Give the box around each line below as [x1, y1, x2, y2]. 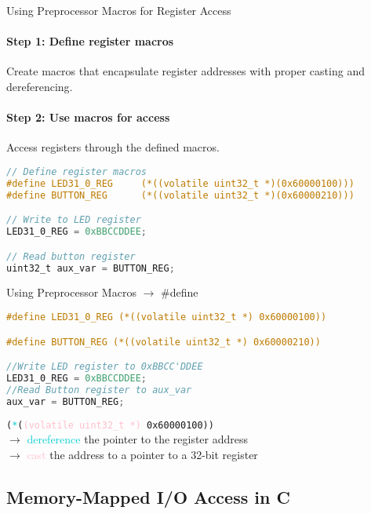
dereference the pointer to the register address [27, 431, 249, 447]
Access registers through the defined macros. [6, 139, 220, 155]
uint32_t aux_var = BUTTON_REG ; [6, 262, 175, 274]
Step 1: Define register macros [6, 33, 174, 49]
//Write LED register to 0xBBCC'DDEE [6, 361, 203, 373]
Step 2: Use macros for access [6, 109, 170, 126]
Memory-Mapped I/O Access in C [6, 484, 290, 509]
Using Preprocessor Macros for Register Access [6, 2, 231, 18]
